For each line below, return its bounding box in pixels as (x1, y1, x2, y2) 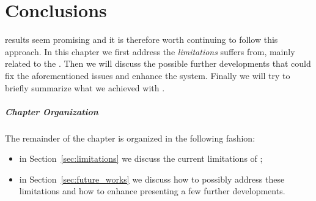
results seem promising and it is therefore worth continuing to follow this (5, 33, 278, 46)
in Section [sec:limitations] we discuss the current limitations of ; (19, 152, 263, 165)
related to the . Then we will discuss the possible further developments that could (5, 57, 311, 70)
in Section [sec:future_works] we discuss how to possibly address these (19, 172, 285, 185)
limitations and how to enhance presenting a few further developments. (19, 184, 285, 197)
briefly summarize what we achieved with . (5, 81, 165, 94)
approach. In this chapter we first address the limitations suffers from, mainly (5, 45, 295, 58)
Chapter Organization (5, 105, 98, 118)
